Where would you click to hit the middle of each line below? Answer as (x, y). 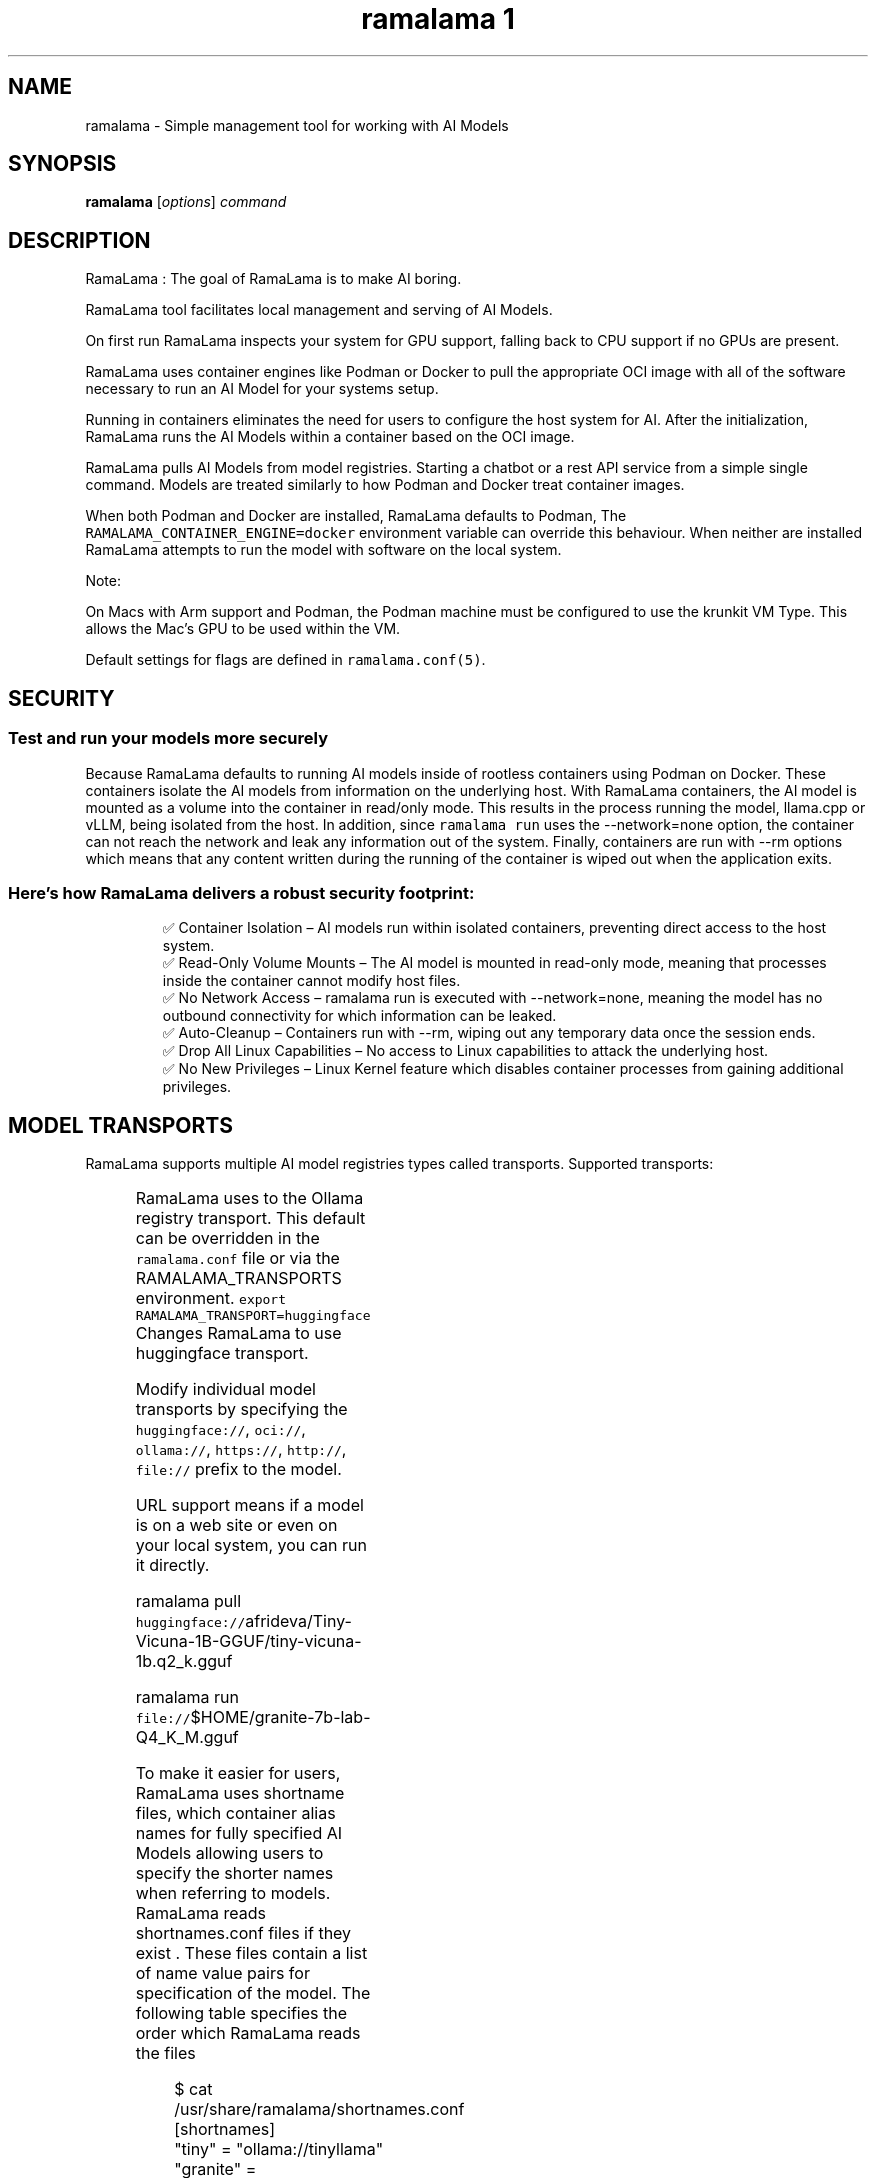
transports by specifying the (241, 1409)
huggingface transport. (222, 1353)
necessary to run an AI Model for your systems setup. (262, 389)
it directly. (172, 1565)
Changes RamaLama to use (238, 1333)
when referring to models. (233, 1893)
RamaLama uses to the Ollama (249, 1198)
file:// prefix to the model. (238, 1469)
